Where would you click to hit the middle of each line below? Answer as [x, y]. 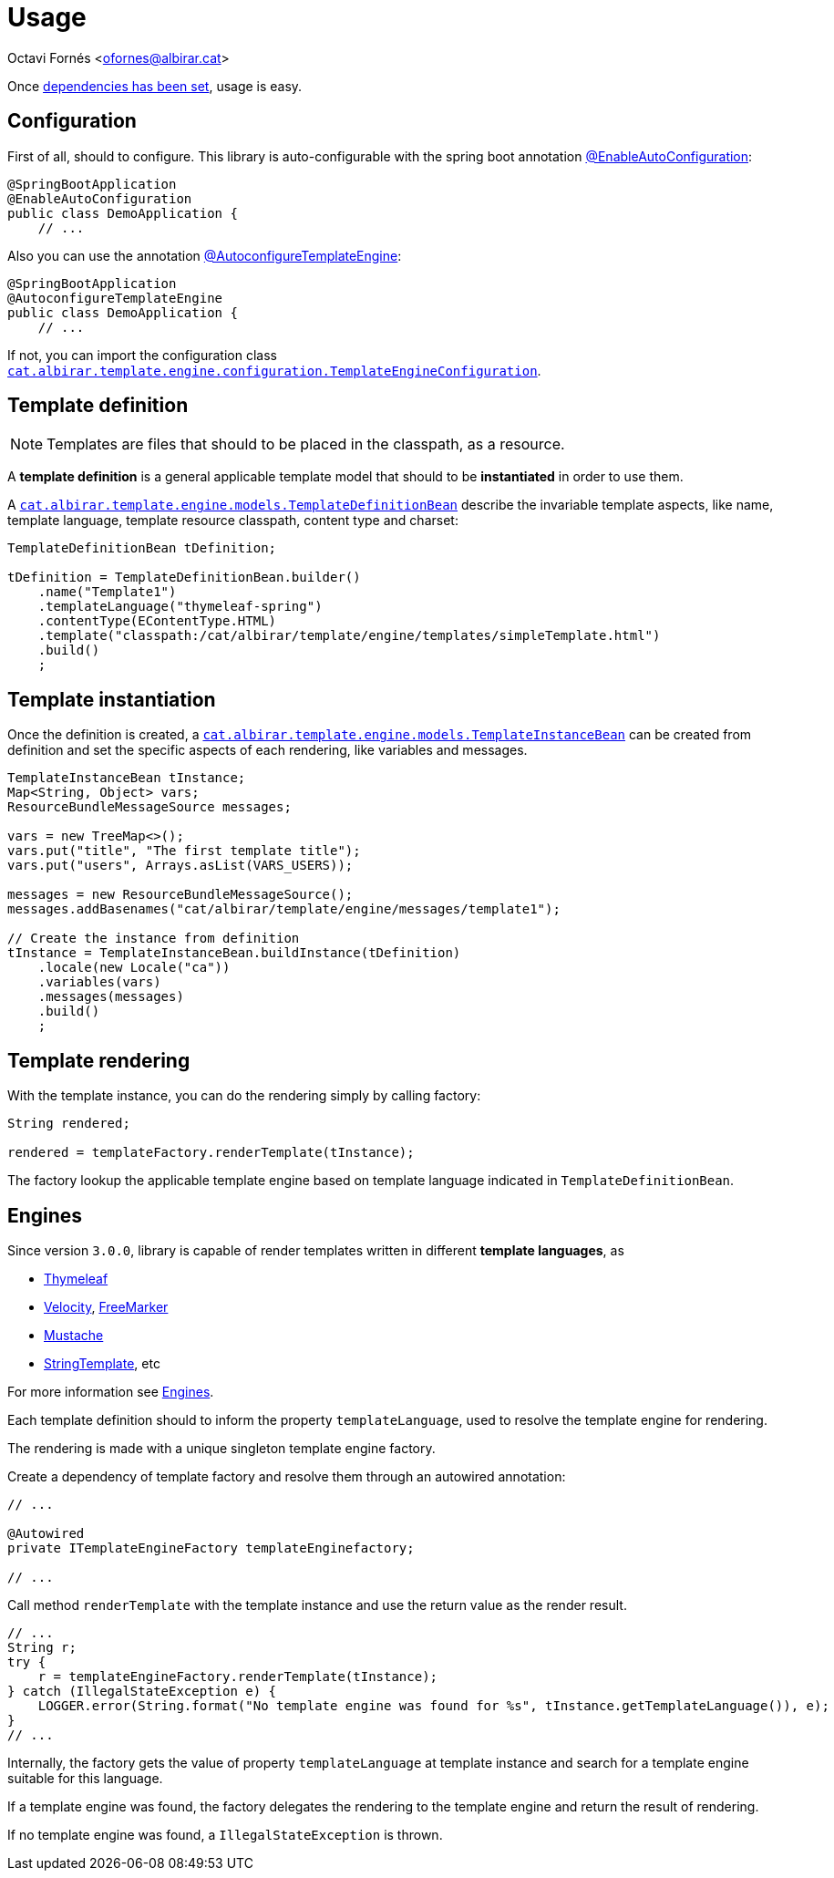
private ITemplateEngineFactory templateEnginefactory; [211, 1548]
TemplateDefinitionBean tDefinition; [142, 548]
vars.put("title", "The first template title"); [184, 851]
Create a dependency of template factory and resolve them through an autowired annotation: [287, 1476]
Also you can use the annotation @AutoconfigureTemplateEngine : [205, 255]
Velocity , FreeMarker [106, 1306]
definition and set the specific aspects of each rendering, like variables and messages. [268, 750]
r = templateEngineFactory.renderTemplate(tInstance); [238, 1676]
